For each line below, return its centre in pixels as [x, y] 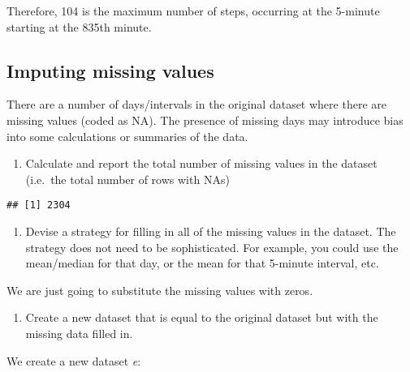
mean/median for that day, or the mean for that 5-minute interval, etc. [202, 263]
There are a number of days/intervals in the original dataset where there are [196, 104]
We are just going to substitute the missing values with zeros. [160, 290]
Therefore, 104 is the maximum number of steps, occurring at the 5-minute [193, 11]
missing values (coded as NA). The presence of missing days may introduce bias [205, 120]
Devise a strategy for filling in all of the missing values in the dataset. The [211, 231]
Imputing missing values [110, 70]
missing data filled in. [79, 333]
